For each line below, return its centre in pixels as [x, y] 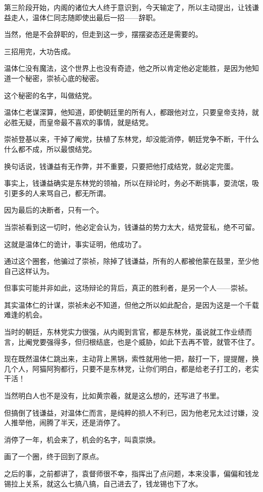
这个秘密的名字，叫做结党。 [50, 95]
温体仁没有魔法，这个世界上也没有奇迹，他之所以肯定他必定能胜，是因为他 [128, 68]
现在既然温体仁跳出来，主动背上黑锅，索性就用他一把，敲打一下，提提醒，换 [131, 359]
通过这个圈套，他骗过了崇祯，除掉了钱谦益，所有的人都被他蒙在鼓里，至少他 [131, 261]
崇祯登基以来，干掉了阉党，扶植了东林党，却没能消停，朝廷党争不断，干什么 [131, 139]
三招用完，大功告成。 [39, 51]
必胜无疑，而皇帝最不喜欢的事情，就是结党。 [78, 122]
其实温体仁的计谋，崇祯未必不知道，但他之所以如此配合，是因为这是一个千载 [131, 304]
